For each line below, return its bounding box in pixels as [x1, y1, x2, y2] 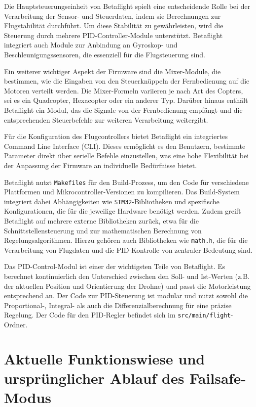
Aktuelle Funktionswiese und [4, 348, 205, 368]
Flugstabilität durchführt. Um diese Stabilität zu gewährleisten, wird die [4, 20, 223, 31]
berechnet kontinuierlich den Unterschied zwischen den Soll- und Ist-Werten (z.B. [4, 271, 250, 281]
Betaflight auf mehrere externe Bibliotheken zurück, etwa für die [4, 216, 199, 226]
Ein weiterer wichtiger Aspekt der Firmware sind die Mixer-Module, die [4, 66, 221, 76]
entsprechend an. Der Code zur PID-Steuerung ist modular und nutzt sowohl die [4, 290, 248, 301]
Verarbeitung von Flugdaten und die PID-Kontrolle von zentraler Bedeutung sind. [4, 244, 253, 255]
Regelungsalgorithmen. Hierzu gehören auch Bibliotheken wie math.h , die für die [4, 235, 248, 245]
